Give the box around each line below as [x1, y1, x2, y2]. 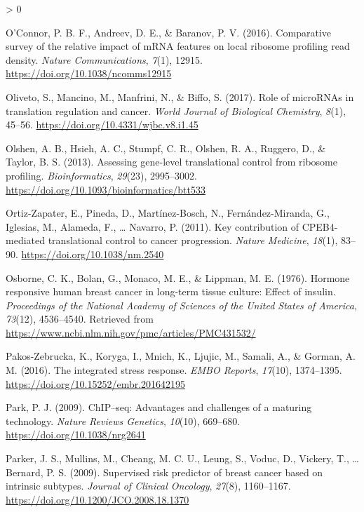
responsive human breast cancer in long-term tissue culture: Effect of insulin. [6, 284, 336, 299]
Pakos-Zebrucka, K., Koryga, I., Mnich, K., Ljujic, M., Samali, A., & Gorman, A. [6, 349, 356, 363]
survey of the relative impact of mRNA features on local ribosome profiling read [6, 39, 350, 53]
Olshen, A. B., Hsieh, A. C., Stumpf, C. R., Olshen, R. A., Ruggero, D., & [6, 140, 326, 155]
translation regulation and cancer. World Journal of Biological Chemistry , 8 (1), [6, 103, 346, 118]
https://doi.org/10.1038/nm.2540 [21, 246, 164, 261]
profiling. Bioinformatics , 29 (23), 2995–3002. [6, 168, 197, 182]
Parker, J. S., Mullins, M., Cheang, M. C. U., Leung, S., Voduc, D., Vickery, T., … [6, 451, 359, 466]
